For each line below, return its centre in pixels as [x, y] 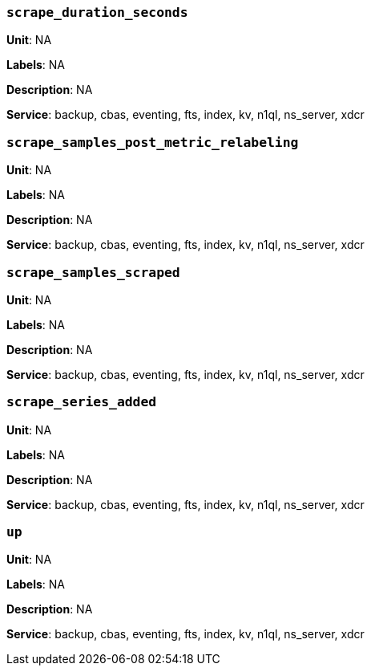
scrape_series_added [82, 402]
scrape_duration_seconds [97, 12]
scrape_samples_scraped [93, 272]
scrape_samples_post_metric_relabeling [153, 142]
